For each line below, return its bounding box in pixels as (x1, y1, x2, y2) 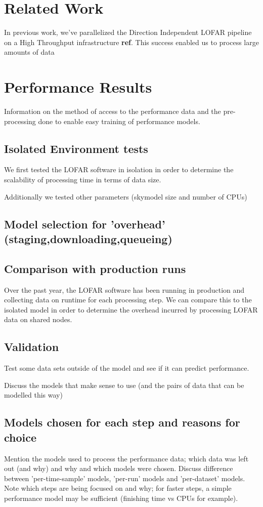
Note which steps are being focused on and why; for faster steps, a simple (4, 483, 232, 493)
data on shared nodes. (4, 314, 72, 325)
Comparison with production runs (4, 260, 186, 276)
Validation (4, 339, 59, 355)
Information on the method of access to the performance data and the (4, 106, 221, 116)
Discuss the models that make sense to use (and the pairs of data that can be (4, 379, 244, 390)
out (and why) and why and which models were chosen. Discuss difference (4, 463, 233, 474)
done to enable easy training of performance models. (38, 115, 200, 126)
